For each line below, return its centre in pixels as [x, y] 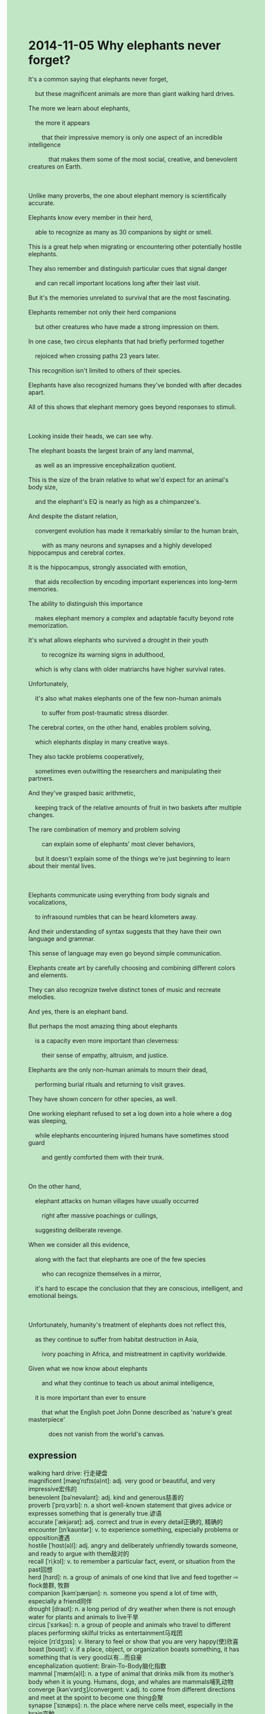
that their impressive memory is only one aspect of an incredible [132, 137]
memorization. [49, 625]
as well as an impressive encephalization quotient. [106, 465]
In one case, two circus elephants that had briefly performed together [126, 341]
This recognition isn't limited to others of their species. [105, 370]
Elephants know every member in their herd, [91, 217]
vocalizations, [48, 902]
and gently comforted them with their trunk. [103, 1157]
